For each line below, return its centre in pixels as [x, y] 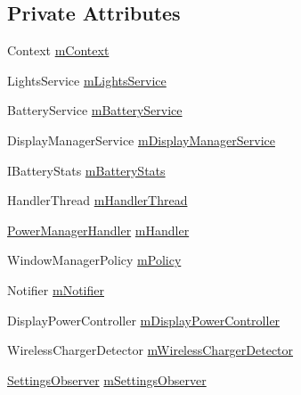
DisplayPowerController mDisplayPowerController [144, 320]
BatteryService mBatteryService [95, 110]
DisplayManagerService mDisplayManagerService [141, 140]
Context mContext [58, 50]
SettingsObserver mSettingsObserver [107, 379]
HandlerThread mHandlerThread [98, 200]
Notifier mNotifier [56, 289]
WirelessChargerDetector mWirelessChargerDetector [150, 350]
